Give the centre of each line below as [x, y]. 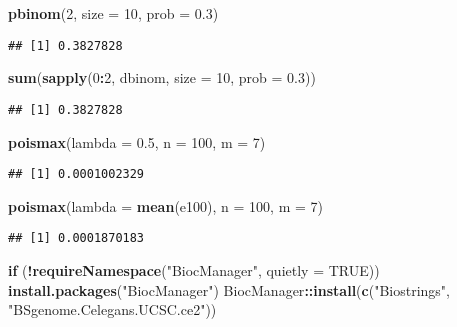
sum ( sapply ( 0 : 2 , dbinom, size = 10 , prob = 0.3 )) [162, 77]
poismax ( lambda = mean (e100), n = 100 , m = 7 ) [165, 205]
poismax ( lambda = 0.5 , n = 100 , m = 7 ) [137, 141]
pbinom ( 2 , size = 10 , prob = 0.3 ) [113, 13]
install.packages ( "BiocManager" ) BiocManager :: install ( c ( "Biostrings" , [229, 289]
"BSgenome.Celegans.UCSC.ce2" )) [112, 309]
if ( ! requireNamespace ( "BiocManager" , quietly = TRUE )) [194, 270]
